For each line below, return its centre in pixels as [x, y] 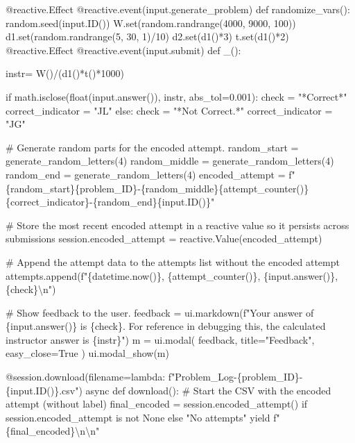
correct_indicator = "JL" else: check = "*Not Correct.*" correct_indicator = [169, 110]
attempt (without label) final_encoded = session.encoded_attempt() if [157, 404]
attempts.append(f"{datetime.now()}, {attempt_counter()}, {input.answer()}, [172, 275]
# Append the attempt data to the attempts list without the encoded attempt [173, 261]
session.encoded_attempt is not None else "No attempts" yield [138, 417]
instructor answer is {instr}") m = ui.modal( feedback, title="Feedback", [160, 339]
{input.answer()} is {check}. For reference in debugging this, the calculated [166, 326]
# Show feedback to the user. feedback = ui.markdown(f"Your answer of [160, 312]
